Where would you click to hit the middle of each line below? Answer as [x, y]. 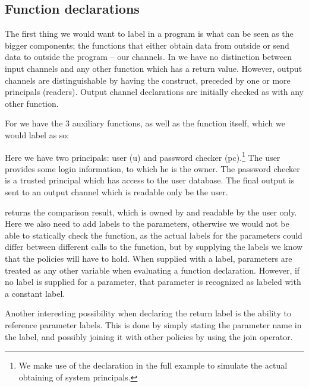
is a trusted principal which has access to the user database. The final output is [150, 180]
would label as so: [37, 134]
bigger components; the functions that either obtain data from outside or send [147, 45]
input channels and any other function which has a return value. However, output [154, 68]
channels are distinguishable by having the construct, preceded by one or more [148, 80]
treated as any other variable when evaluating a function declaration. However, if [152, 270]
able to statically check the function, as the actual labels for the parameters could [154, 235]
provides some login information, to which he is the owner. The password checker [152, 168]
